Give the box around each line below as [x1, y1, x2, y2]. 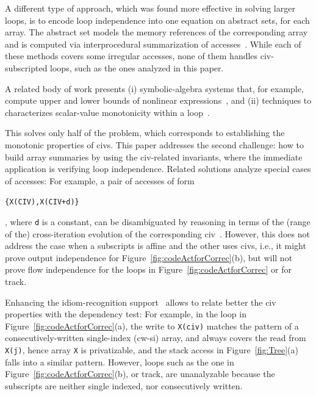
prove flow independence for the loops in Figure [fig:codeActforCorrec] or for [5, 263, 292, 276]
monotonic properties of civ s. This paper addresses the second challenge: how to [5, 138, 304, 151]
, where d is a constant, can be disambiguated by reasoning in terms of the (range [5, 215, 311, 228]
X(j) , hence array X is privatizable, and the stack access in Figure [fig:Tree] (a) [5, 344, 299, 356]
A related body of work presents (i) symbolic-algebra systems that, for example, [5, 82, 304, 95]
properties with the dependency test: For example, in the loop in [5, 308, 246, 320]
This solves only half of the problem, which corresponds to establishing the [5, 126, 285, 139]
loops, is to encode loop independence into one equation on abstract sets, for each [5, 13, 310, 26]
